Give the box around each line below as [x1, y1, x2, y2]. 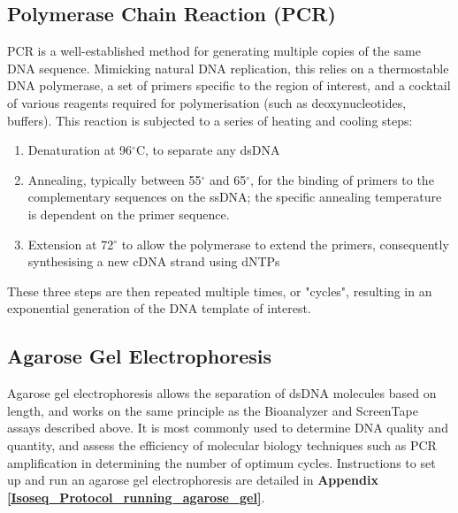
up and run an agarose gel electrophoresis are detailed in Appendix [7, 471, 378, 489]
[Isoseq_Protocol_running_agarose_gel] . [7, 487, 265, 506]
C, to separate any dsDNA [135, 141, 280, 159]
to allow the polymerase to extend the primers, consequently [121, 234, 449, 253]
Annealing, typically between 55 [27, 170, 202, 188]
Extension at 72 [27, 234, 114, 253]
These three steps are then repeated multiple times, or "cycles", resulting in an [7, 281, 432, 300]
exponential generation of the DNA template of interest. [7, 299, 311, 318]
